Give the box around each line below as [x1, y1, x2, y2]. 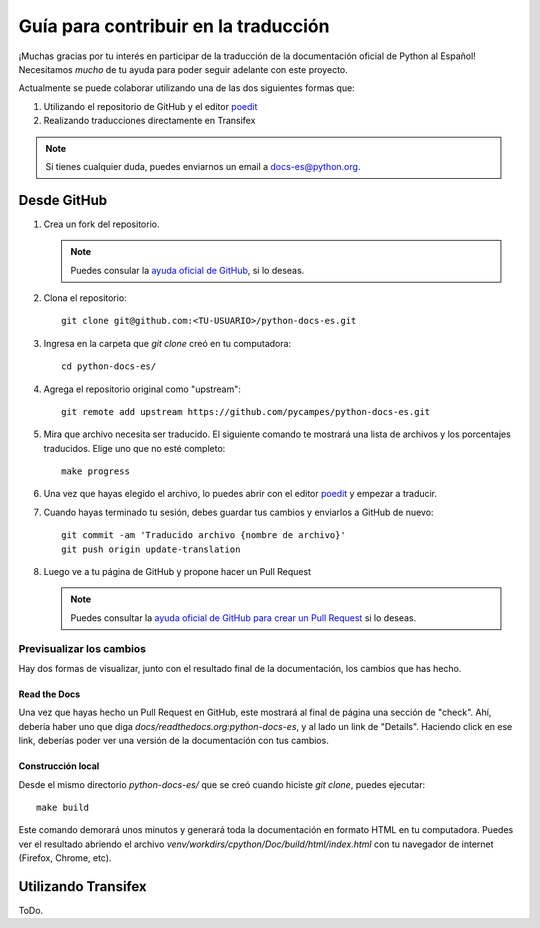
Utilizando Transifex [18, 878, 147, 895]
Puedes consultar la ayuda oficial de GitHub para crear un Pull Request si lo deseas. [70, 611, 417, 624]
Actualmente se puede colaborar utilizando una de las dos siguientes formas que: [18, 82, 355, 94]
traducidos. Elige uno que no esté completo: [43, 442, 226, 454]
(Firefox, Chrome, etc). [18, 852, 112, 864]
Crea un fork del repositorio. [43, 218, 160, 230]
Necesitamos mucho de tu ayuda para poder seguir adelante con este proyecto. [18, 63, 349, 75]
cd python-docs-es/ [61, 361, 157, 372]
